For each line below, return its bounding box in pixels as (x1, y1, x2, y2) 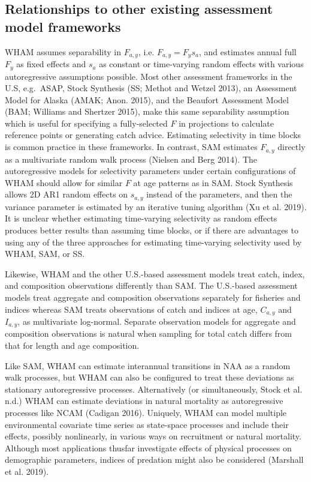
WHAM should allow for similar (5, 176, 123, 188)
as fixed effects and (16, 58, 86, 70)
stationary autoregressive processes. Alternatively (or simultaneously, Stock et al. (5, 382, 303, 395)
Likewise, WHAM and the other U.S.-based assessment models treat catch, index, (5, 267, 305, 280)
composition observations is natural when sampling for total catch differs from (5, 327, 292, 340)
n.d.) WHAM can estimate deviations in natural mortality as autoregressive (5, 394, 283, 407)
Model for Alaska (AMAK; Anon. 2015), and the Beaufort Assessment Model (5, 93, 289, 106)
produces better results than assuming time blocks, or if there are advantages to (5, 223, 298, 236)
